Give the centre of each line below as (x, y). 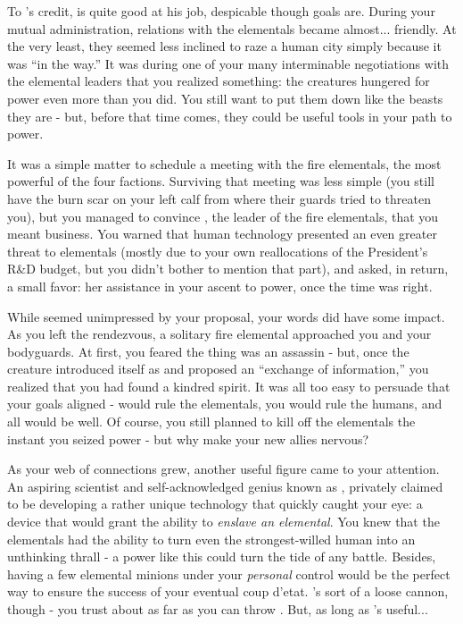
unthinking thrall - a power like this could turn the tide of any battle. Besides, (222, 557)
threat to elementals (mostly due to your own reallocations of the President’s (218, 251)
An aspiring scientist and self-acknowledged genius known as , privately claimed (225, 486)
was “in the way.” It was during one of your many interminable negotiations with (228, 63)
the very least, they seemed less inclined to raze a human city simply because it (224, 46)
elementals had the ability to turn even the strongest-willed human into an (211, 539)
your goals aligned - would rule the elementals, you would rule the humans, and (225, 404)
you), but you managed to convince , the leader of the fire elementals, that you (223, 216)
